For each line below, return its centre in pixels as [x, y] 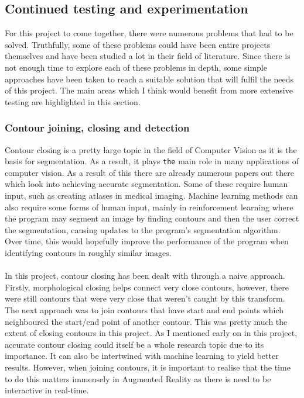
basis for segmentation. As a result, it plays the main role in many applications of [152, 161]
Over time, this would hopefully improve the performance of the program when [147, 241]
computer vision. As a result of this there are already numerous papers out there [149, 172]
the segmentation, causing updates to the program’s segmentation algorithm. [143, 229]
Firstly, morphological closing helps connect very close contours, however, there [147, 287]
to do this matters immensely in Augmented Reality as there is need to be [138, 378]
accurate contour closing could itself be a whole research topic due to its [134, 344]
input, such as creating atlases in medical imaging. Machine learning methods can [151, 195]
